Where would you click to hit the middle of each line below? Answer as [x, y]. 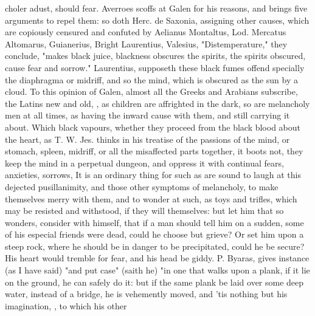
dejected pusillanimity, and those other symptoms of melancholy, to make [142, 186]
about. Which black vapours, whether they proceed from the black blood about [153, 127]
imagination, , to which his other [66, 305]
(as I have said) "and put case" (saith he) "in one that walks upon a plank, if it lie [157, 270]
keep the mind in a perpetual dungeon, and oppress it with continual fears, [144, 163]
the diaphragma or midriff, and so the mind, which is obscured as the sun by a [151, 79]
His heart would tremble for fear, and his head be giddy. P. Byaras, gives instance [157, 258]
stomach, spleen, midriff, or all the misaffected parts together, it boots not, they [154, 151]
